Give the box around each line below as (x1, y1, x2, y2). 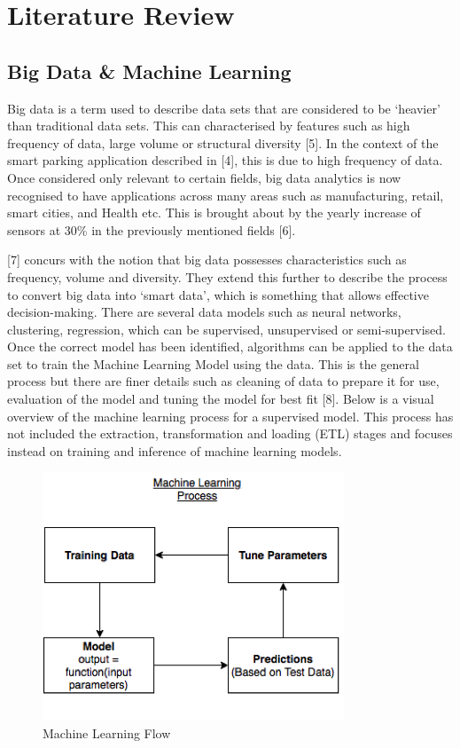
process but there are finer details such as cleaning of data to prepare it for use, (7, 372, 440, 390)
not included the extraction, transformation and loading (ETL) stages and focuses (7, 424, 453, 443)
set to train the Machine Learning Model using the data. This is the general (7, 354, 419, 373)
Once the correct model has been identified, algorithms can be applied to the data (7, 337, 453, 356)
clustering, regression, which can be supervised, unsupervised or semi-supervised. (7, 319, 446, 338)
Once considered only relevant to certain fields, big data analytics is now (7, 168, 402, 186)
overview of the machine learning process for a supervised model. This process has (7, 406, 454, 425)
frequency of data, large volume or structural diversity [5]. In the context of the (7, 133, 439, 152)
